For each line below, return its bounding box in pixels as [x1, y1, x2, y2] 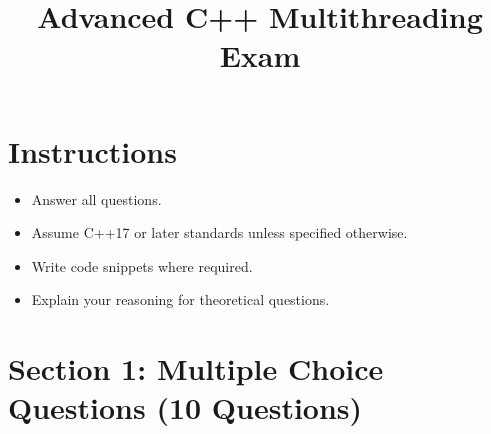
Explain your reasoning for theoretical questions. [31, 289, 330, 310]
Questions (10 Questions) [8, 387, 363, 428]
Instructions [8, 130, 177, 171]
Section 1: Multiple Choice [8, 348, 384, 389]
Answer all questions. [31, 188, 162, 209]
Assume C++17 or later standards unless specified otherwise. [31, 222, 408, 243]
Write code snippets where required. [31, 255, 253, 276]
